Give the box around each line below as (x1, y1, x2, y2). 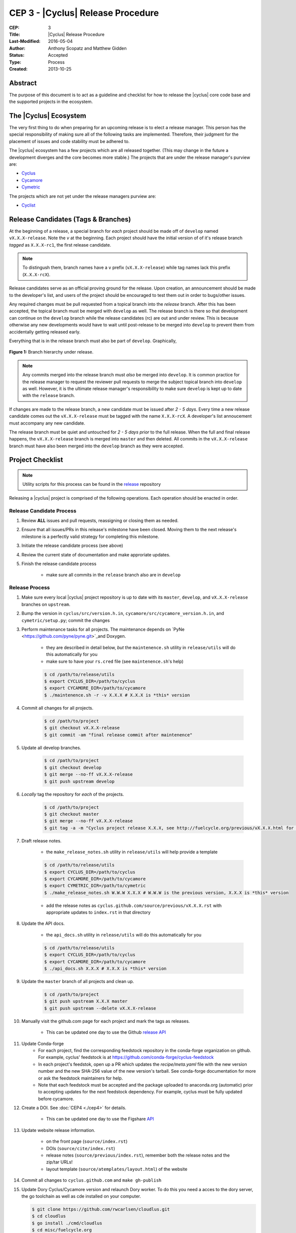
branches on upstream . (21, 601, 71, 607)
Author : (9, 45, 26, 51)
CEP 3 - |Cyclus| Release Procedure (9, 7, 159, 18)
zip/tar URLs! (46, 1159, 73, 1165)
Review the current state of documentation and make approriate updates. (21, 551, 171, 557)
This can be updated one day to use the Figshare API (46, 1116, 154, 1122)
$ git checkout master (44, 811, 99, 817)
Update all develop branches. (21, 745, 81, 751)
